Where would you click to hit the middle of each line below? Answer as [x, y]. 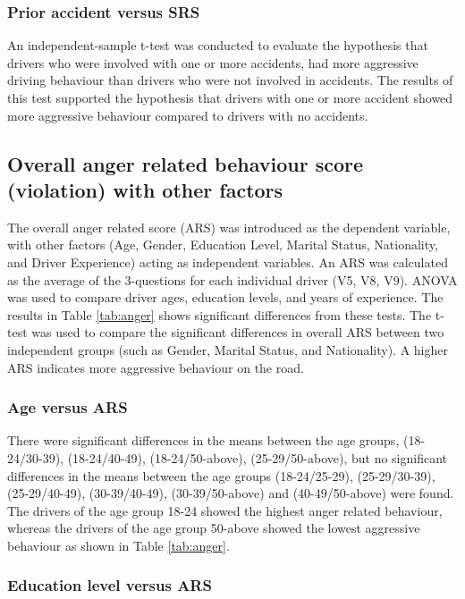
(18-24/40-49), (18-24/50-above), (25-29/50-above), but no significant [258, 457]
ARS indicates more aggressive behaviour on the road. [156, 367]
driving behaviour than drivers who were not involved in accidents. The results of [230, 80]
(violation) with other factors [145, 189]
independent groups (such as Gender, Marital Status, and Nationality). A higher [228, 349]
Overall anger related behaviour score [186, 163]
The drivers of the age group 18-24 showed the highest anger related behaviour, [225, 510]
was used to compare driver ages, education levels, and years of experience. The [225, 297]
